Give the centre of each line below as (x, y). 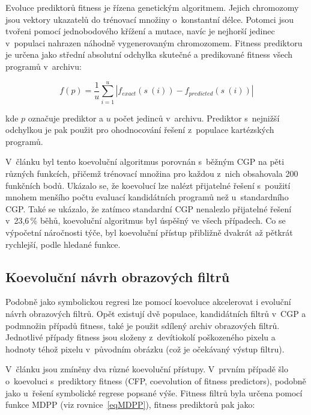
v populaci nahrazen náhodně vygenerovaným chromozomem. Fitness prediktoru (154, 42)
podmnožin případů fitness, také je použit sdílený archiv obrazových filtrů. (143, 325)
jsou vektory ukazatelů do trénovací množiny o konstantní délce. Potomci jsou (150, 19)
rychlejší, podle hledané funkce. (63, 244)
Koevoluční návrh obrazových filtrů (118, 276)
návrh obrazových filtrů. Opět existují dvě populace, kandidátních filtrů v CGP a (156, 314)
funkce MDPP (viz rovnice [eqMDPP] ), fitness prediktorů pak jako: (130, 404)
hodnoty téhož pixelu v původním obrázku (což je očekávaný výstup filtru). (145, 349)
